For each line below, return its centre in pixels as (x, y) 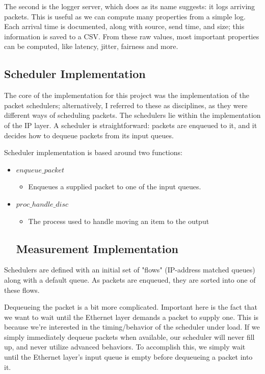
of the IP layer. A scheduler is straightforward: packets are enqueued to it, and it (131, 125)
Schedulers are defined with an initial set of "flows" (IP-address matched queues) (130, 270)
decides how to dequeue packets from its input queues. (89, 135)
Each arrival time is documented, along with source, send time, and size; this (124, 26)
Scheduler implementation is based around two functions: (93, 152)
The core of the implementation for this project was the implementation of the (127, 95)
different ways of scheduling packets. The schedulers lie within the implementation (132, 115)
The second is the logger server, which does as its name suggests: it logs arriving (130, 6)
